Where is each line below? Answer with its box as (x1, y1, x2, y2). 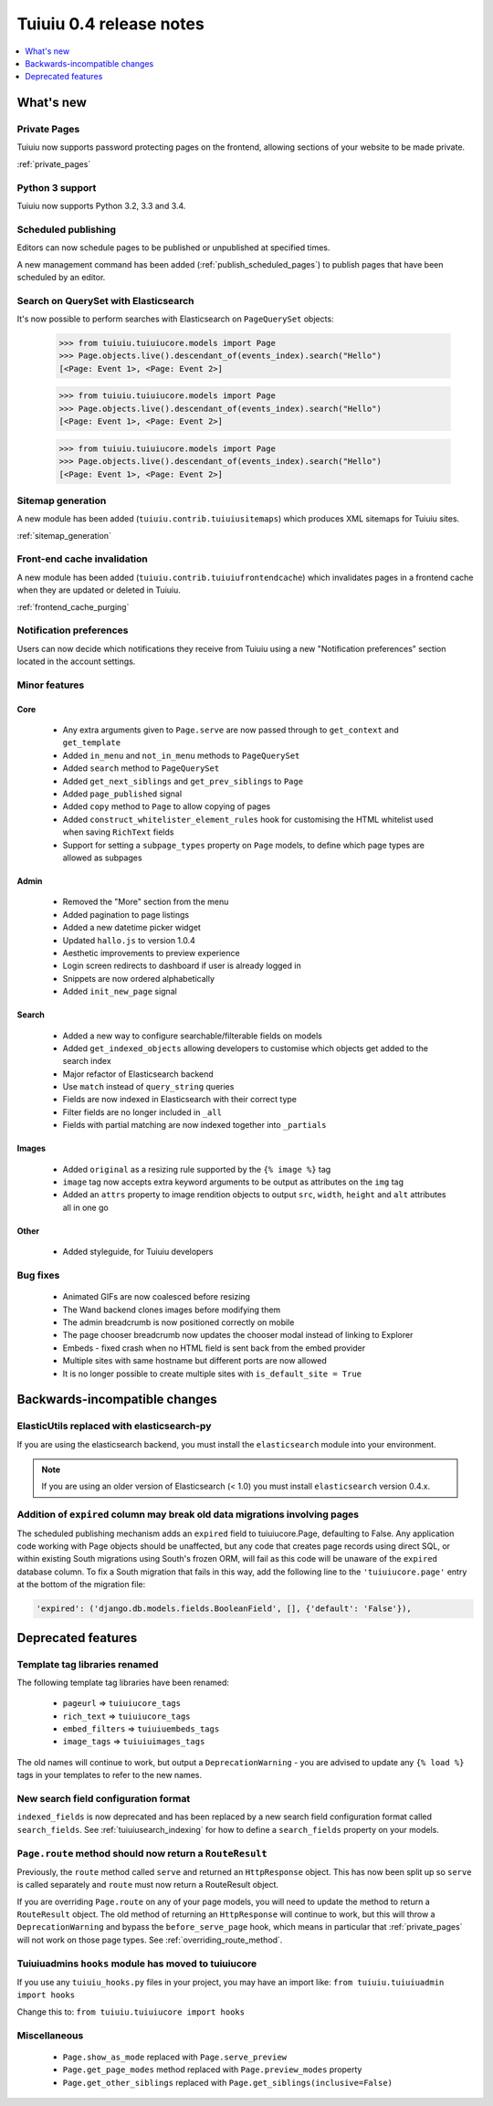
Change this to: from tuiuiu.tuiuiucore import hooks (16, 2006, 246, 2017)
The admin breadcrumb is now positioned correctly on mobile (62, 1316, 295, 1328)
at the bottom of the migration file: (16, 1579, 146, 1590)
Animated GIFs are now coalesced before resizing (62, 1291, 251, 1302)
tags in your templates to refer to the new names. (16, 1770, 203, 1781)
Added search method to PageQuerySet (62, 763, 220, 774)
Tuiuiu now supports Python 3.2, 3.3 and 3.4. (16, 201, 186, 212)
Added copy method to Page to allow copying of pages (62, 801, 271, 812)
